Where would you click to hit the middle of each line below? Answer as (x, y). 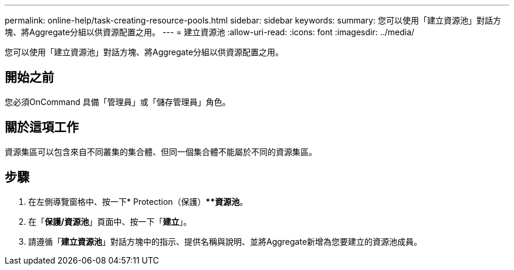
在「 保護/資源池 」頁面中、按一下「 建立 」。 (110, 221)
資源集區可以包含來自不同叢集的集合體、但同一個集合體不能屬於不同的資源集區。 (161, 151)
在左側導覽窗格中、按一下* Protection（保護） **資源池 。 (138, 201)
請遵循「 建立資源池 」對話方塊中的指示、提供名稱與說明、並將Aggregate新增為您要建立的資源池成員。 (225, 241)
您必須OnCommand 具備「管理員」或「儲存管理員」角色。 (118, 102)
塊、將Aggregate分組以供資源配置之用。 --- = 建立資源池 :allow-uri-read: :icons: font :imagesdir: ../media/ (210, 32)
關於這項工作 (42, 127)
